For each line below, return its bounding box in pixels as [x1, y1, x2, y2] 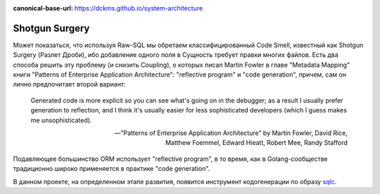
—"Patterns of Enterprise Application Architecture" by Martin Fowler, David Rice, [114, 129, 348, 137]
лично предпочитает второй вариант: [13, 80, 126, 89]
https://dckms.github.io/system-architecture [74, 4, 203, 12]
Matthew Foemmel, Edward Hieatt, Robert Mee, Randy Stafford [165, 138, 348, 147]
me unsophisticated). [30, 116, 92, 124]
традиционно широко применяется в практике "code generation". [13, 164, 210, 173]
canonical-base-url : [13, 4, 74, 12]
